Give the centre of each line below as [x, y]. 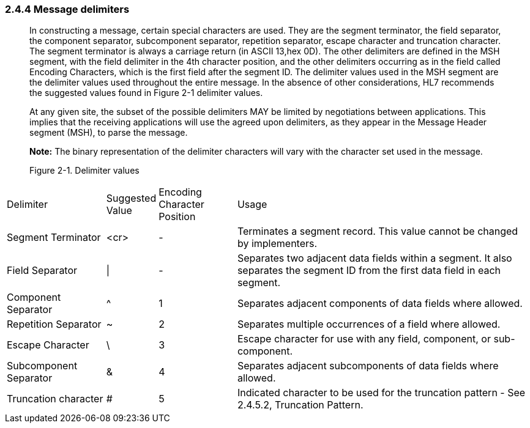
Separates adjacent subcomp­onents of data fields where [368, 366]
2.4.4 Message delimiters [67, 9]
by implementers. [277, 244]
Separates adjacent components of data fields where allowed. [380, 304]
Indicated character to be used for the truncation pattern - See [381, 393]
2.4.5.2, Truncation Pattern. [300, 405]
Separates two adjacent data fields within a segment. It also [375, 258]
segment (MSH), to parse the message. [109, 133]
